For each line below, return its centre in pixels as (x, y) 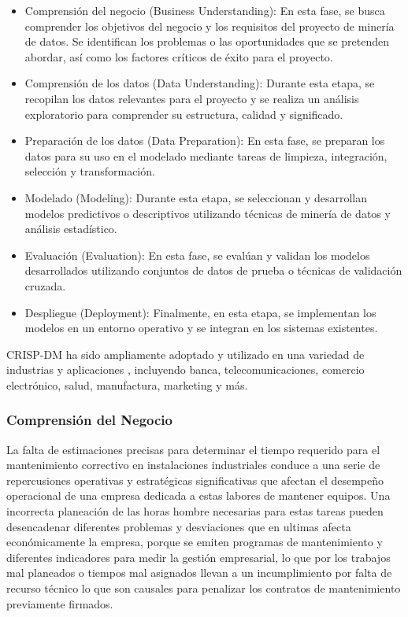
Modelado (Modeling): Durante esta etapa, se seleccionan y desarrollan (196, 197)
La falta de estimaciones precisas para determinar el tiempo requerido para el (193, 449)
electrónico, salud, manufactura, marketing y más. (127, 384)
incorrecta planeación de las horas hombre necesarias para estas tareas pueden (195, 511)
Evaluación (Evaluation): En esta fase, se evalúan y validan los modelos (197, 255)
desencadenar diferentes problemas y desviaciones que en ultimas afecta (179, 526)
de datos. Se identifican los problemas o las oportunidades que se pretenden (207, 41)
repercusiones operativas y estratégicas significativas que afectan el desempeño (195, 480)
